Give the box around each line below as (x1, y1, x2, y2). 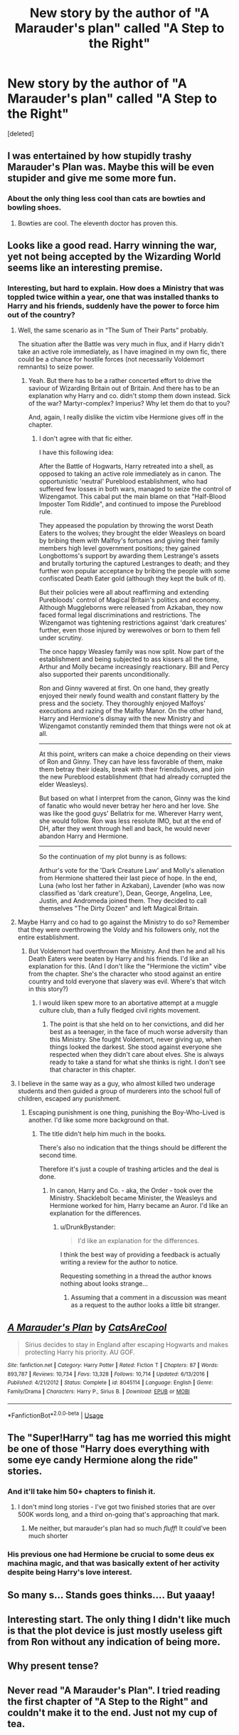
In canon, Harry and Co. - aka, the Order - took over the (49, 1186, 213, 1195)
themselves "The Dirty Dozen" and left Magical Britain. (38, 904, 199, 913)
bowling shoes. (7, 203, 62, 213)
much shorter (28, 1532, 68, 1540)
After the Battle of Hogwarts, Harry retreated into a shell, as (38, 462, 213, 471)
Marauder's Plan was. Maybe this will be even (7, 161, 215, 173)
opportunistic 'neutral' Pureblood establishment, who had (38, 477, 208, 486)
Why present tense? (7, 1660, 100, 1672)
